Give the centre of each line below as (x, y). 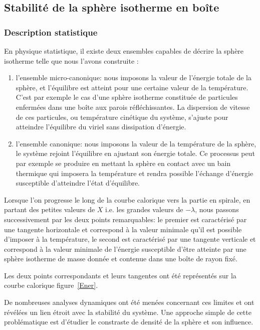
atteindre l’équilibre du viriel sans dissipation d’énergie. (101, 127)
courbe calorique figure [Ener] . (51, 285)
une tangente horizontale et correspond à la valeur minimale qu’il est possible (123, 229)
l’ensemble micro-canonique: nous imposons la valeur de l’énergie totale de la (134, 77)
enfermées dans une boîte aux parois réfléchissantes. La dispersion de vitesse (133, 107)
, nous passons (217, 209)
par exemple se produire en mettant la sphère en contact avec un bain (123, 163)
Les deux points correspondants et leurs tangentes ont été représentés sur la (120, 275)
